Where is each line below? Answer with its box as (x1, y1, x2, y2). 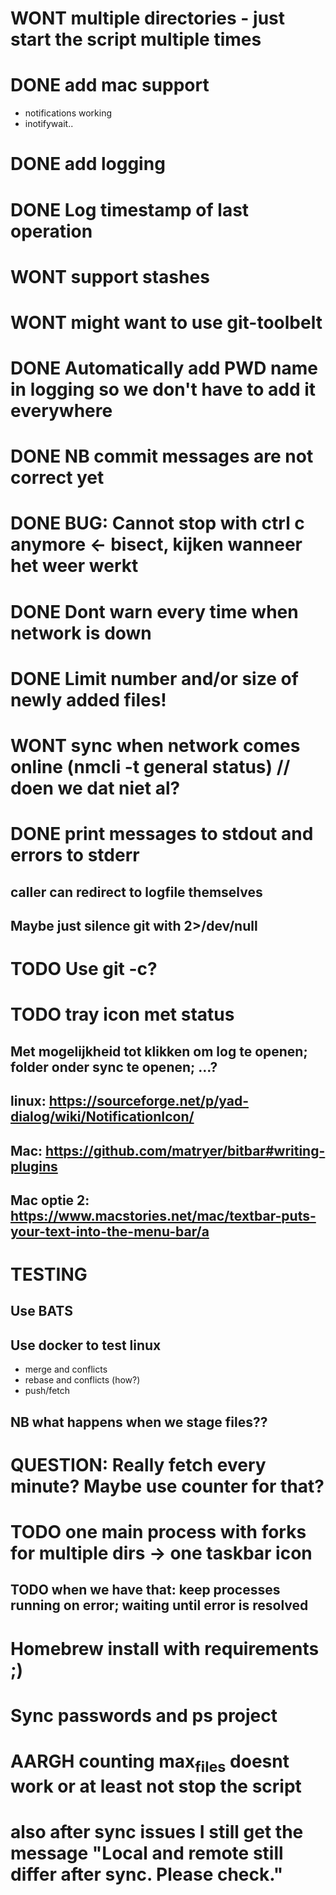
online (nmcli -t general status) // (10, 756, 291, 778)
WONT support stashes (10, 265, 210, 288)
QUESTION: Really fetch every (10, 1453, 267, 1476)
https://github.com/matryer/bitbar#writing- (45, 1142, 326, 1159)
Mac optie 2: (10, 1192, 90, 1209)
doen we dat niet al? (10, 777, 181, 799)
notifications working (24, 107, 112, 119)
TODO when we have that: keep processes (10, 1582, 281, 1599)
